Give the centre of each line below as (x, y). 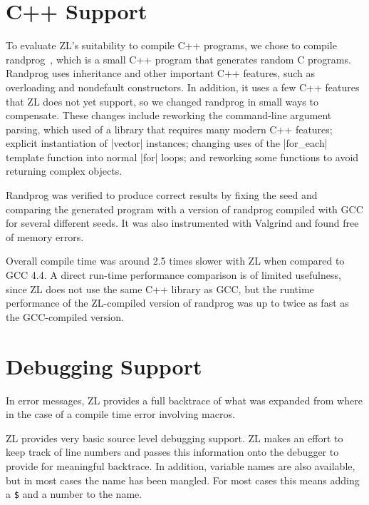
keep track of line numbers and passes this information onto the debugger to (172, 452)
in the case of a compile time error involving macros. (120, 414)
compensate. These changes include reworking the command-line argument (169, 115)
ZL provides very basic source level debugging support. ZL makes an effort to (175, 438)
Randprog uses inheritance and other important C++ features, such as (161, 73)
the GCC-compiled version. (65, 316)
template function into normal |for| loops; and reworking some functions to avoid (182, 157)
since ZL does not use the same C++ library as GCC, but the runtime (160, 289)
